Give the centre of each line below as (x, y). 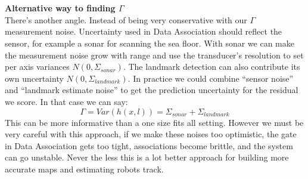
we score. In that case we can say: (66, 101)
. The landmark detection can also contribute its (211, 67)
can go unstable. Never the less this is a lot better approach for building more (147, 157)
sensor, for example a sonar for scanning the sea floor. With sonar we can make (150, 43)
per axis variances (37, 67)
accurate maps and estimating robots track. (84, 169)
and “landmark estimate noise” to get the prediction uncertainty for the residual (152, 90)
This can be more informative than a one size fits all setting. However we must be (154, 122)
